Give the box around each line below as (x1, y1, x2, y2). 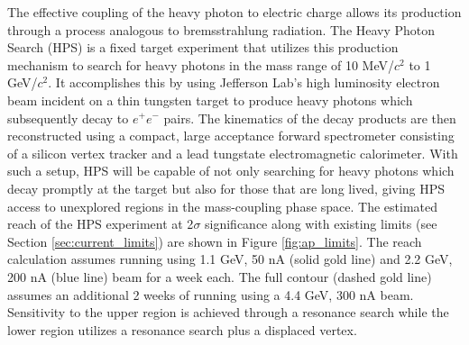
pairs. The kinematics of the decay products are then (163, 108, 456, 127)
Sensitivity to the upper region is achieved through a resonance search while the (7, 303, 449, 322)
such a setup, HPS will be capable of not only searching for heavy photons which (7, 161, 455, 180)
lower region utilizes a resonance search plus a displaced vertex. (7, 320, 357, 339)
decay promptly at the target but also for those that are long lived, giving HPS (7, 178, 446, 197)
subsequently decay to (7, 108, 129, 127)
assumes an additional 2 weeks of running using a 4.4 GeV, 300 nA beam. (7, 285, 414, 304)
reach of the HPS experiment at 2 (7, 214, 194, 233)
